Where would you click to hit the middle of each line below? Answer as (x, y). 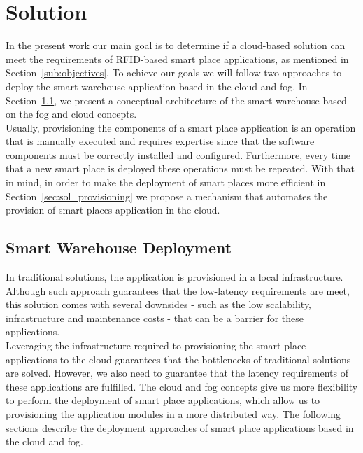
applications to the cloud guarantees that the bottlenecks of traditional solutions (178, 359)
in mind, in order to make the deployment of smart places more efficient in (166, 182)
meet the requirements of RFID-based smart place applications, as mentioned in (177, 58)
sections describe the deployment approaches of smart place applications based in (180, 427)
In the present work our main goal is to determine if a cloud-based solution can (176, 45)
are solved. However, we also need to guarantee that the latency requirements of (177, 373)
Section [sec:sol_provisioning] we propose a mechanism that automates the (167, 196)
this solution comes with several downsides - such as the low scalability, (159, 304)
